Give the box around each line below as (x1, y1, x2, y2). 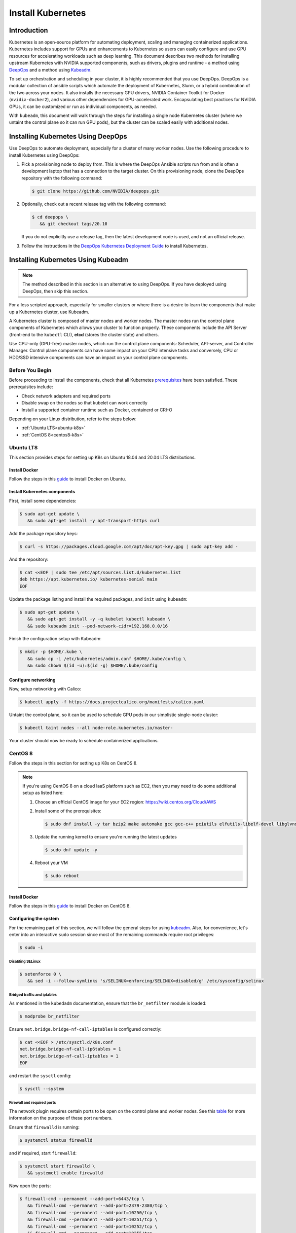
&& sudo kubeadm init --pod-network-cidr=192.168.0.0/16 (27, 623, 168, 629)
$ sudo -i (19, 944, 43, 950)
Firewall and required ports (9, 1100, 56, 1105)
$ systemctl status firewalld (19, 1137, 93, 1143)
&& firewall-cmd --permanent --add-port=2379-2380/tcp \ (27, 1203, 168, 1208)
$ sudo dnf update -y (45, 847, 98, 853)
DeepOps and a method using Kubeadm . (9, 67, 92, 73)
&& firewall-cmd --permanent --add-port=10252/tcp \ (27, 1224, 158, 1229)
